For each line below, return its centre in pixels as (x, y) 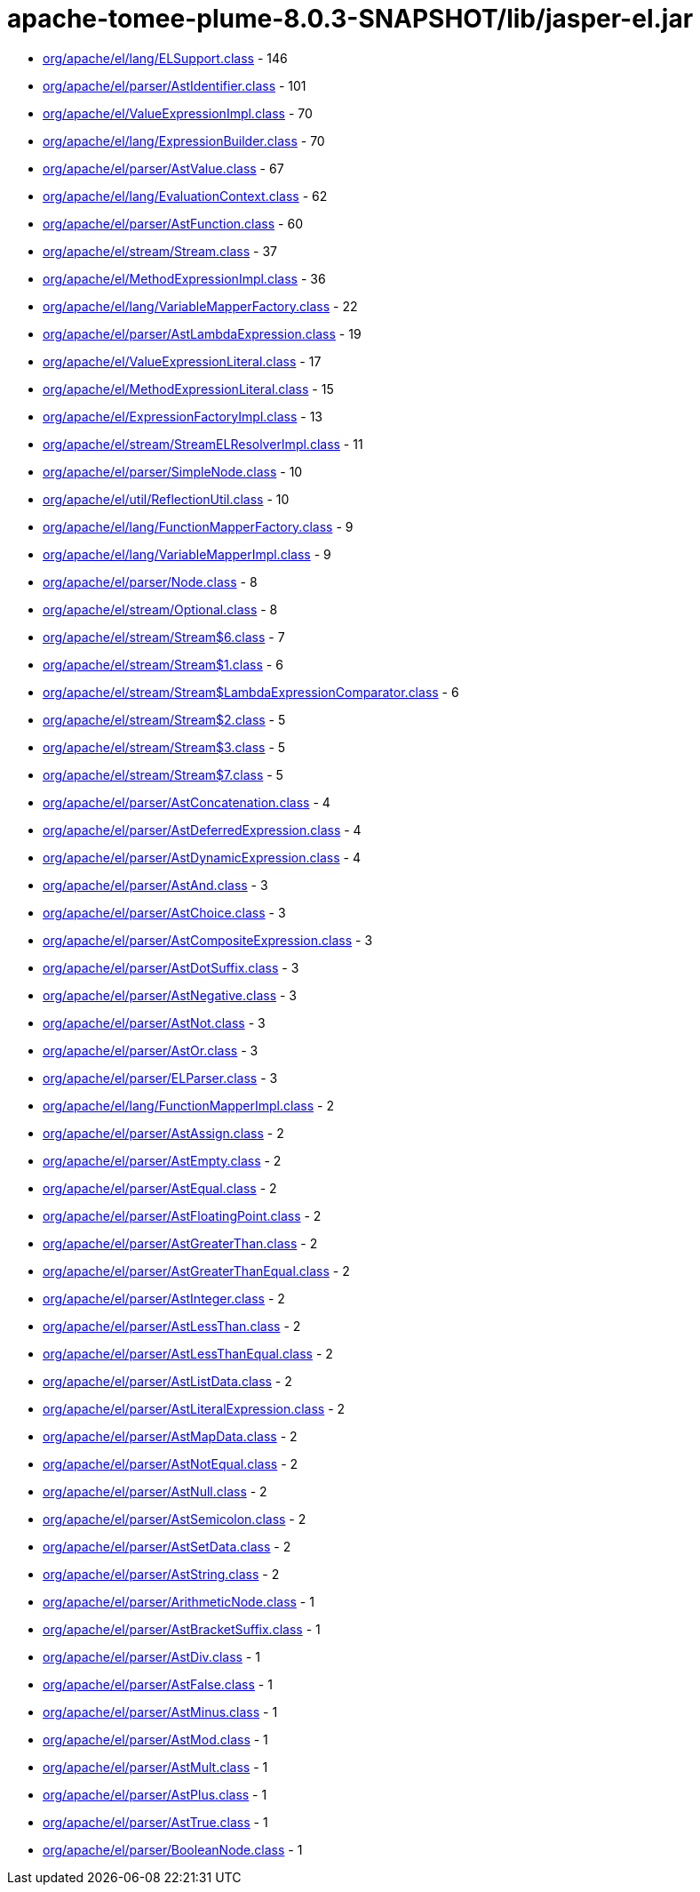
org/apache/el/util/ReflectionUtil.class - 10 (166, 499)
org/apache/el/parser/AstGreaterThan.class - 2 (180, 1243)
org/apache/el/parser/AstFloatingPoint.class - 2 (182, 1215)
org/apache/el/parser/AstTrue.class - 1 (155, 1822)
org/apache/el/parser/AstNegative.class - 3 (170, 995)
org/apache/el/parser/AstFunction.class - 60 (173, 223)
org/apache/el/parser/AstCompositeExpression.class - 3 (208, 940)
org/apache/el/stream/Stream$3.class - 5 (164, 747)
